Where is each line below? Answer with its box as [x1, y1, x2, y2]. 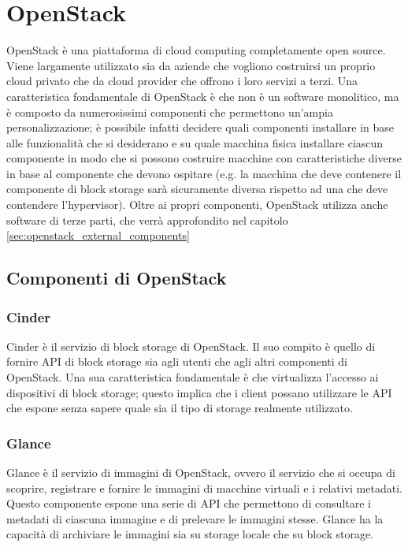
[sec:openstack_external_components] [6, 227, 190, 244]
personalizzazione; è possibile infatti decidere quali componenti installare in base [6, 119, 395, 136]
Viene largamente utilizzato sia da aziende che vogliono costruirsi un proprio [6, 57, 376, 73]
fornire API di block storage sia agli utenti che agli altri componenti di [6, 353, 347, 370]
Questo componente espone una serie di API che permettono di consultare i [6, 495, 371, 512]
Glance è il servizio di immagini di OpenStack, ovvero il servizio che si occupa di [6, 464, 395, 481]
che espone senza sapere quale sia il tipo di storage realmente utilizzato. [6, 400, 353, 416]
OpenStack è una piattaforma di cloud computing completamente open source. [6, 42, 386, 58]
